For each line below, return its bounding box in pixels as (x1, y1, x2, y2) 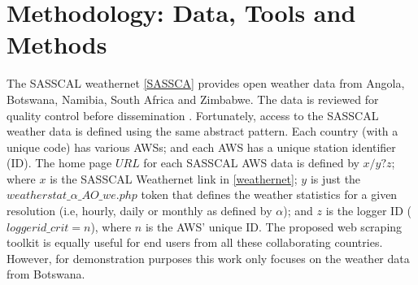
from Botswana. (7, 266, 85, 283)
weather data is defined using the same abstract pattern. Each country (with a (7, 123, 398, 140)
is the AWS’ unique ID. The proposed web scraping (145, 218, 403, 235)
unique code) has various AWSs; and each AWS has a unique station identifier (7, 138, 396, 155)
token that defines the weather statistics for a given (141, 186, 398, 203)
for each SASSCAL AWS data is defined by (143, 154, 359, 171)
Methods (7, 28, 107, 61)
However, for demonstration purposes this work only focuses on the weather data (7, 249, 410, 266)
